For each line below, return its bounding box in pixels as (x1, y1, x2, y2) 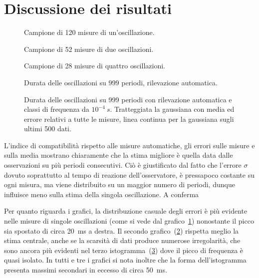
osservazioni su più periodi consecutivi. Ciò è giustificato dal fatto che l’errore (4, 160, 242, 170)
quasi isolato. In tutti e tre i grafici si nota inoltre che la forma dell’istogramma (4, 255, 247, 265)
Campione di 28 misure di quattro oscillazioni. (24, 60, 165, 71)
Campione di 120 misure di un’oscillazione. (24, 27, 155, 37)
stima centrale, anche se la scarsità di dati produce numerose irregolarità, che (4, 235, 241, 246)
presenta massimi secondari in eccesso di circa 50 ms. (4, 265, 167, 275)
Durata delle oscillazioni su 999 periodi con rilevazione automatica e (24, 94, 232, 104)
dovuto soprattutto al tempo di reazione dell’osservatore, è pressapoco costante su (4, 169, 255, 180)
